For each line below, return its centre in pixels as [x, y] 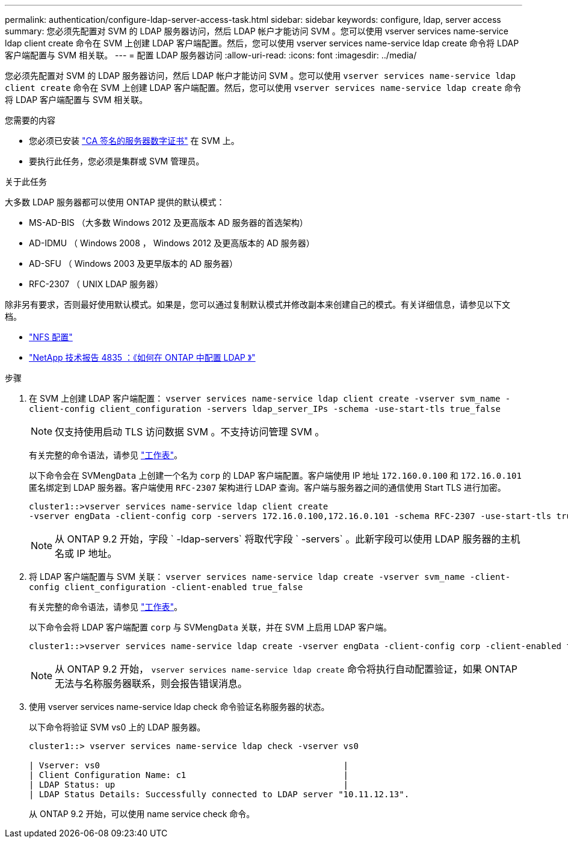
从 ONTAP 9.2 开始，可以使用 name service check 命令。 [142, 814]
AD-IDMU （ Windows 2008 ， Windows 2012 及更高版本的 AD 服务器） [172, 243]
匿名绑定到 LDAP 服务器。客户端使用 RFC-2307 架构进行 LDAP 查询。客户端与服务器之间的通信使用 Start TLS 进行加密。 [267, 487]
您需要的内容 [30, 120]
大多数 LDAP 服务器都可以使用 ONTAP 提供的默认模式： [115, 202]
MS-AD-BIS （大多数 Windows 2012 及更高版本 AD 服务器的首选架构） [168, 222]
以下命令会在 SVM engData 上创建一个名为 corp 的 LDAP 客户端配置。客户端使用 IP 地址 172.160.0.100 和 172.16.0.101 [275, 475]
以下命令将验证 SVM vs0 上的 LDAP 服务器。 [117, 727]
